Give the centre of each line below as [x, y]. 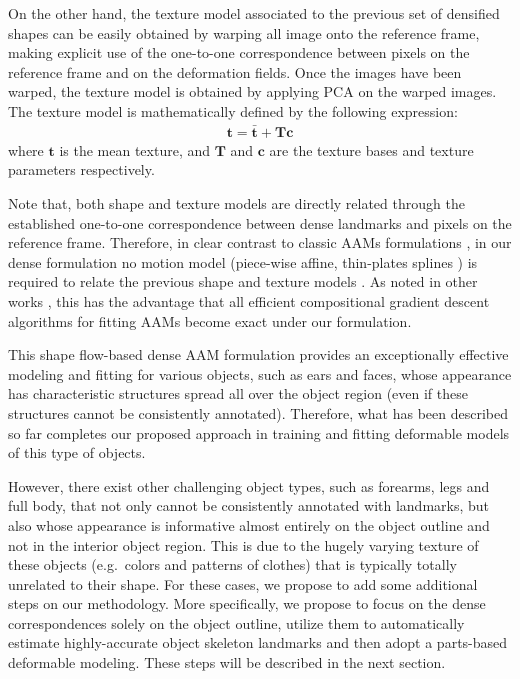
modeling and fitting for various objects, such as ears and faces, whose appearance [260, 373]
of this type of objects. [77, 452]
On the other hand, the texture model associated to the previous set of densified [254, 13]
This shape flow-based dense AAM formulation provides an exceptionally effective [258, 354]
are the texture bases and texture [371, 149]
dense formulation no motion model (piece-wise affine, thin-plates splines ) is [243, 261]
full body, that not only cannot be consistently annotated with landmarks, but [249, 505]
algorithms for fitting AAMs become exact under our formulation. [210, 320]
